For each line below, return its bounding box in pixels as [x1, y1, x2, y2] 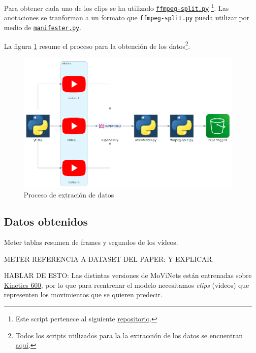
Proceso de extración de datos [24, 190, 114, 200]
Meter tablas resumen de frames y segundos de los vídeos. [4, 237, 178, 247]
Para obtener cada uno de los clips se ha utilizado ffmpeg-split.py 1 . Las [4, 1, 229, 13]
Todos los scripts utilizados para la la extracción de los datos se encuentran [15, 330, 243, 340]
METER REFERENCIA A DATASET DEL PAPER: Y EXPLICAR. [4, 253, 214, 264]
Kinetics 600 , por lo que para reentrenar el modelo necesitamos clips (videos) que [4, 279, 249, 290]
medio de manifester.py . [4, 22, 81, 32]
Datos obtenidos [4, 214, 88, 229]
